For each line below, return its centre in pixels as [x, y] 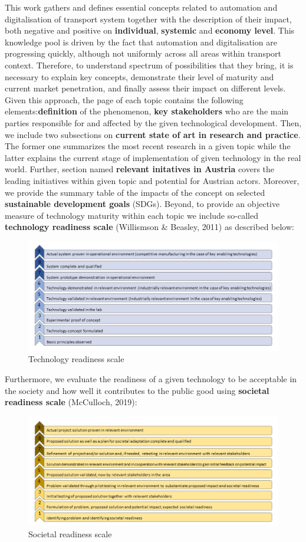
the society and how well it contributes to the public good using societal [137, 390]
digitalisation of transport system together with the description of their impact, [148, 19]
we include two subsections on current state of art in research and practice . [153, 134]
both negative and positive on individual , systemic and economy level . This [150, 30]
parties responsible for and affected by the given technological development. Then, [153, 122]
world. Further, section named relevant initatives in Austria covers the [140, 169]
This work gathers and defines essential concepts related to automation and [141, 7]
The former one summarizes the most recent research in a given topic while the [148, 146]
